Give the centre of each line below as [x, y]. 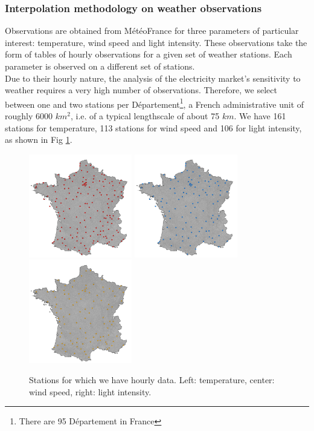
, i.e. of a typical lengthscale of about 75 [145, 116]
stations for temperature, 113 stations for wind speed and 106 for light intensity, [153, 127]
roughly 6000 [29, 116]
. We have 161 [260, 116]
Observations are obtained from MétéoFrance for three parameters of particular [152, 31]
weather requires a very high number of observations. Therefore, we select [141, 90]
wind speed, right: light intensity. [90, 391]
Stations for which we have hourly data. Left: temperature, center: [152, 380]
